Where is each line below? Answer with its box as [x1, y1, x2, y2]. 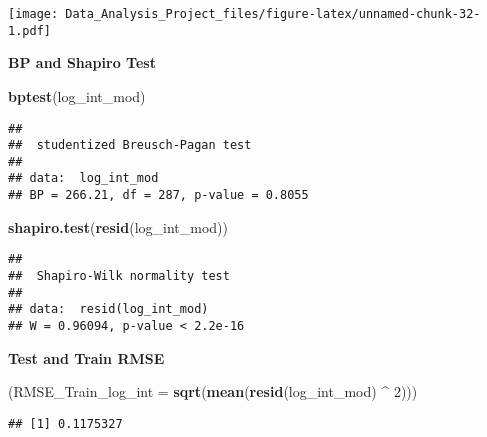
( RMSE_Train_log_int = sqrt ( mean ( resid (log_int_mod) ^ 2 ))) [8, 381, 418, 402]
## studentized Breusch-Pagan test [8, 138, 252, 153]
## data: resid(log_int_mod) [8, 302, 209, 317]
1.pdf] [8, 23, 51, 38]
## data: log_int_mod [8, 171, 159, 186]
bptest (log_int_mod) [8, 85, 146, 106]
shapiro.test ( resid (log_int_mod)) [8, 216, 229, 237]
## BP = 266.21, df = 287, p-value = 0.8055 [8, 188, 309, 203]
